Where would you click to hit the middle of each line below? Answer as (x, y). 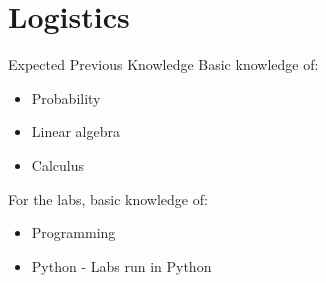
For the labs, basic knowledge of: (108, 198)
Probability (66, 97)
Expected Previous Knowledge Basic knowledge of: (163, 64)
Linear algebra (75, 131)
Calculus (57, 164)
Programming (73, 232)
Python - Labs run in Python (121, 265)
